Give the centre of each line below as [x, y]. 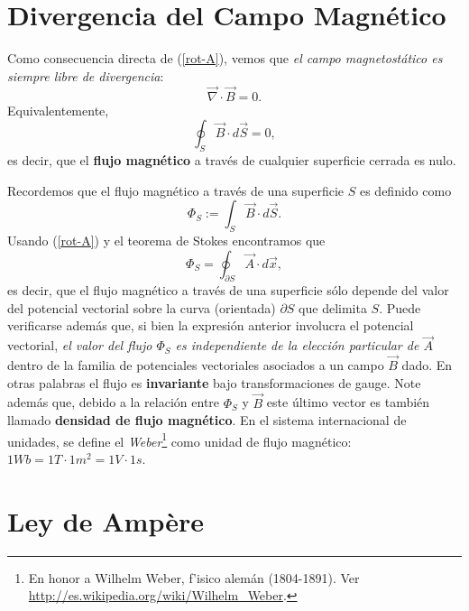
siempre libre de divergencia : [86, 75]
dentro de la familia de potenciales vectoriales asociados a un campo [196, 365]
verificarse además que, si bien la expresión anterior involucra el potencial [211, 325]
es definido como [405, 190]
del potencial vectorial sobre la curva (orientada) [142, 307]
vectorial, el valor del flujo [80, 345]
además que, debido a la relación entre [114, 402]
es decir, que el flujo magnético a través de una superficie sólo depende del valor [228, 290]
